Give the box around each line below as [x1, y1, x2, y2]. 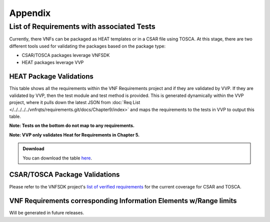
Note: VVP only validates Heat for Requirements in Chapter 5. [9, 131, 140, 137]
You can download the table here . [22, 155, 92, 161]
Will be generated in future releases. [9, 210, 84, 216]
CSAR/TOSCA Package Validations [9, 170, 120, 179]
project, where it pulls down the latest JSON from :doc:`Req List [9, 99, 140, 105]
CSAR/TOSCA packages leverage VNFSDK [21, 52, 110, 58]
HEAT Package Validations [9, 72, 93, 81]
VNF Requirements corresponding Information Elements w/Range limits [9, 196, 237, 205]
